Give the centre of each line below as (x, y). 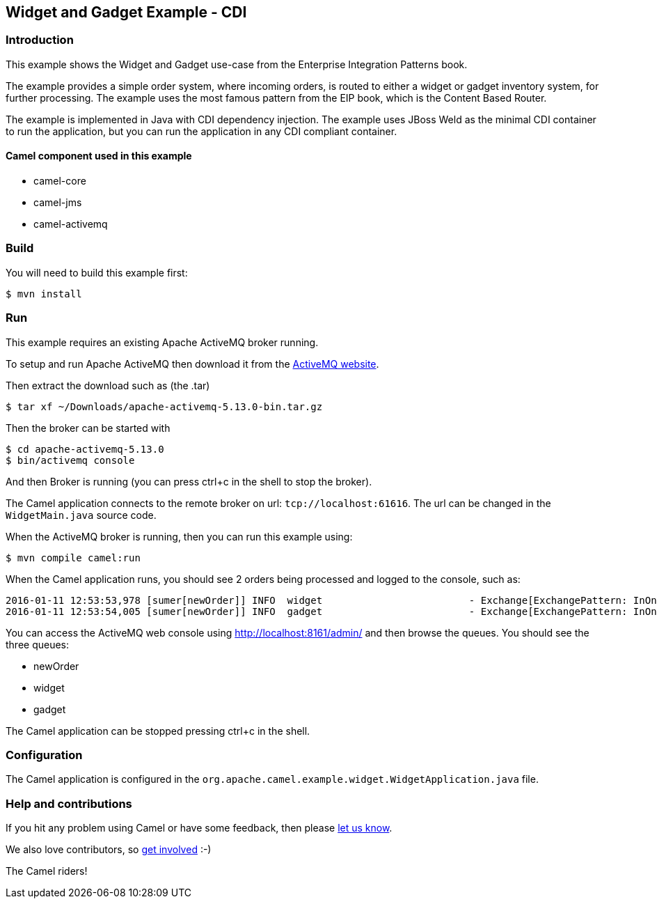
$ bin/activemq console (70, 460)
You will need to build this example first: (97, 272)
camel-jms (58, 203)
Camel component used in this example (99, 156)
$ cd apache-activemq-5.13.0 (85, 449)
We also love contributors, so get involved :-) (109, 850)
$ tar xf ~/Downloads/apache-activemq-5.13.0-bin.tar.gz (164, 406)
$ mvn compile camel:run (73, 558)
